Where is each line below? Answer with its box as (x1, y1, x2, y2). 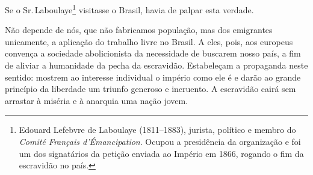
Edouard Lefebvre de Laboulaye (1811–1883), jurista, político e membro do (19, 123, 296, 136)
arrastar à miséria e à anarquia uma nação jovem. (5, 94, 188, 106)
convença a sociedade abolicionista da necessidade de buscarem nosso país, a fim (5, 47, 301, 60)
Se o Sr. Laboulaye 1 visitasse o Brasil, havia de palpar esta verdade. (5, 2, 254, 16)
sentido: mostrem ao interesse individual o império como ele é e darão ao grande (5, 70, 301, 83)
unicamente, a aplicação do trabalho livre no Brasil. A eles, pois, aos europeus (5, 35, 293, 48)
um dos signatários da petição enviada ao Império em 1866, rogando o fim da (19, 147, 304, 159)
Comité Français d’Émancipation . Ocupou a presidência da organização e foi (19, 135, 301, 147)
